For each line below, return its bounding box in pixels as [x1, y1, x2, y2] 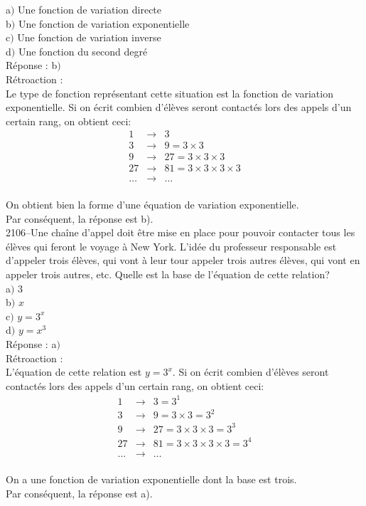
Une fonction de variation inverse [17, 30, 161, 45]
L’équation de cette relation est [6, 364, 142, 379]
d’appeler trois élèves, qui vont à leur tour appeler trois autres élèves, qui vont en [6, 253, 360, 268]
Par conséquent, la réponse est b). [6, 211, 154, 226]
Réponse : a [6, 337, 57, 352]
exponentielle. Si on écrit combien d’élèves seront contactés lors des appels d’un [6, 100, 352, 115]
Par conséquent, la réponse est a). [6, 485, 153, 500]
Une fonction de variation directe [18, 2, 162, 16]
